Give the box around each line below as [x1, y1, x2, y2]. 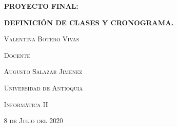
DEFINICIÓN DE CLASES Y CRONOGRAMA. [4, 17, 174, 27]
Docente [4, 50, 31, 60]
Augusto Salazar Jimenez [4, 66, 82, 76]
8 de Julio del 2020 [4, 115, 63, 126]
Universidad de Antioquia [4, 82, 83, 92]
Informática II [4, 99, 48, 109]
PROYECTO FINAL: [4, 1, 79, 11]
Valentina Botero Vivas [4, 34, 79, 44]
